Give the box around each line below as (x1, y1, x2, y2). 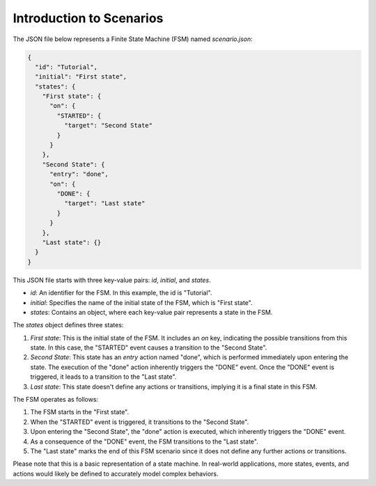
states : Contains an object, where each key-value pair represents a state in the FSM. (30, 308, 273, 316)
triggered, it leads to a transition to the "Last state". (30, 373, 177, 381)
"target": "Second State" (63, 122, 153, 130)
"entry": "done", (49, 171, 109, 178)
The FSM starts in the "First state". (30, 408, 130, 416)
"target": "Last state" (63, 199, 146, 207)
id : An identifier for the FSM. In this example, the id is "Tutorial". (30, 289, 212, 297)
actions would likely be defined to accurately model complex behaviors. (13, 469, 219, 478)
